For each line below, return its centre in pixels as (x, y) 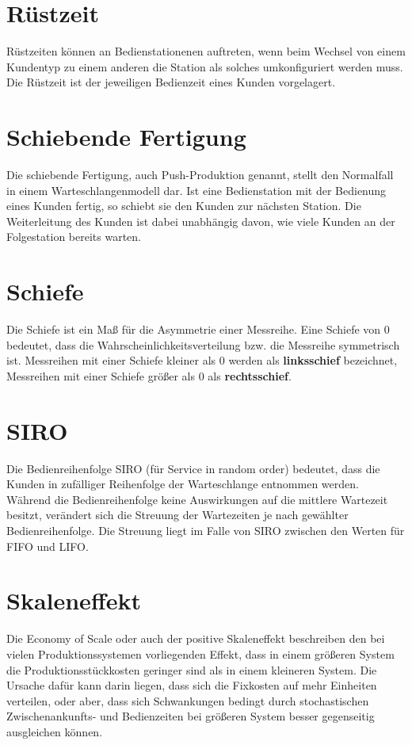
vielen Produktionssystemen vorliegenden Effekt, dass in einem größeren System (200, 653)
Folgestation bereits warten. (74, 237)
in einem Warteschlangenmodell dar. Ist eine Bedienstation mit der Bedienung (196, 190)
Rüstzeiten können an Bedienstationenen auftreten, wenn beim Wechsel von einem (206, 51)
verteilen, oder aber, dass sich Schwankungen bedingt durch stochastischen (188, 700)
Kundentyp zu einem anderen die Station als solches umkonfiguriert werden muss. (205, 66)
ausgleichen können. (55, 731)
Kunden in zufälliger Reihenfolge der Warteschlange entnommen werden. (183, 484)
